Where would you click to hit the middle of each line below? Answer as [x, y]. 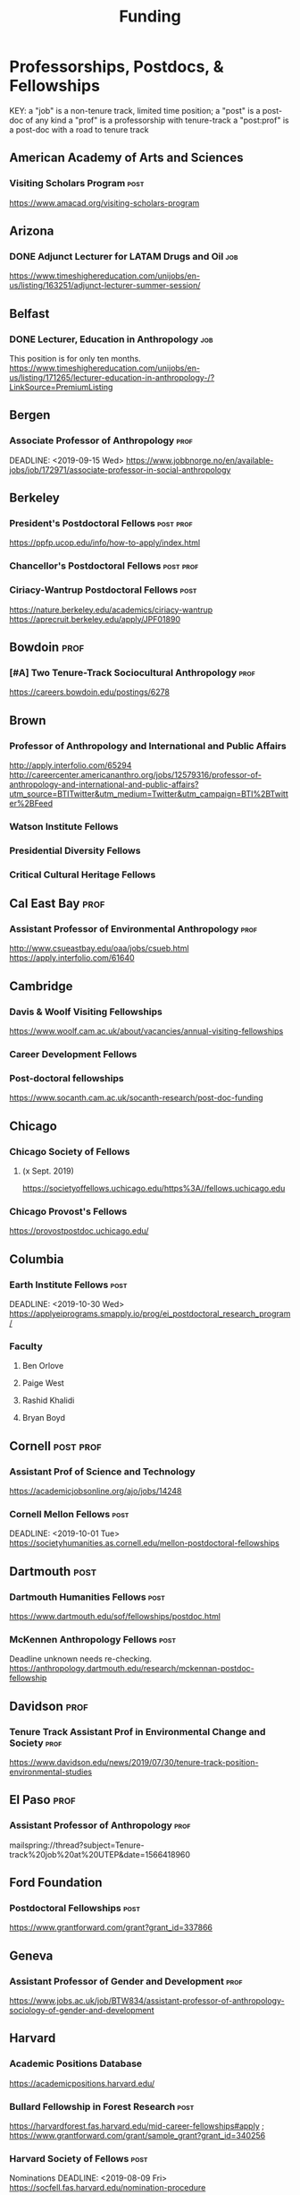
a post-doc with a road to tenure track [79, 129]
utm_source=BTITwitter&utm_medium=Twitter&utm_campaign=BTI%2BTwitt [149, 793]
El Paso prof [42, 1800]
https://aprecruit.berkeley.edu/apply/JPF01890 [95, 619]
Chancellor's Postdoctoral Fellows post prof [104, 566]
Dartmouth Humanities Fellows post [87, 1597]
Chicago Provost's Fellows [68, 1211]
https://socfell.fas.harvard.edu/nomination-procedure [108, 2188]
